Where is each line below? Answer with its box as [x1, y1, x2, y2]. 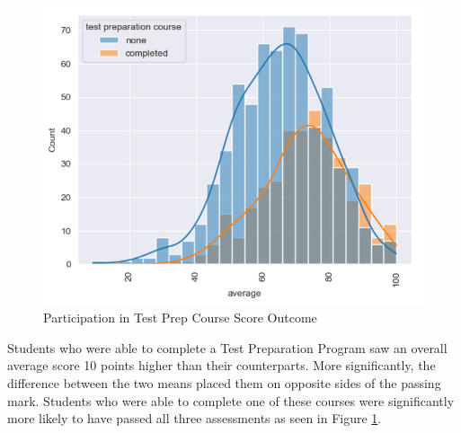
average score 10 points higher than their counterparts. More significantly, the [7, 356, 436, 375]
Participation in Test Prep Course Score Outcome [43, 308, 317, 327]
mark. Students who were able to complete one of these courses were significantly [7, 391, 455, 410]
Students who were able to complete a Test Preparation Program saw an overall [7, 338, 448, 357]
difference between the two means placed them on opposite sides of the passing [7, 374, 441, 393]
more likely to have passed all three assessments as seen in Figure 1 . [7, 409, 382, 428]
